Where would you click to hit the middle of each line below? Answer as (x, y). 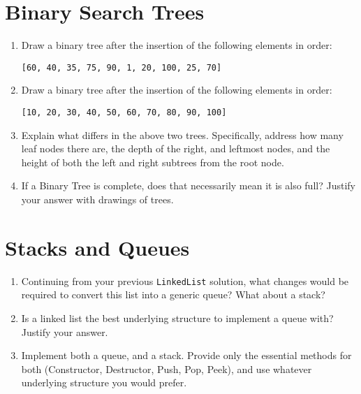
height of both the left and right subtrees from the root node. (153, 162)
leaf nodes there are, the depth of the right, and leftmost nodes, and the (176, 148)
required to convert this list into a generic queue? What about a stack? (173, 294)
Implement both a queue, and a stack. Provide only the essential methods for (186, 355)
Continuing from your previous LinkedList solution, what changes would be (185, 280)
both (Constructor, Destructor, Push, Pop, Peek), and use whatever (167, 369)
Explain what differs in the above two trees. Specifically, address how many (182, 134)
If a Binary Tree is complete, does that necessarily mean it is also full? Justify (188, 185)
